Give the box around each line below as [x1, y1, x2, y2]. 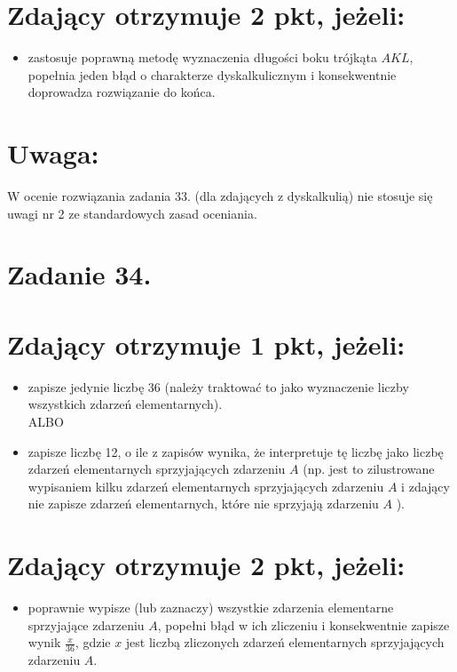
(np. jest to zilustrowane [303, 460, 435, 478]
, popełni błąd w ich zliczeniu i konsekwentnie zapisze [157, 615, 450, 634]
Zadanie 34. [7, 256, 152, 292]
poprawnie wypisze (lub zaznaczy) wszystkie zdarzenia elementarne [28, 598, 394, 616]
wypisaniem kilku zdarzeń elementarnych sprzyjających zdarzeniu [28, 476, 384, 495]
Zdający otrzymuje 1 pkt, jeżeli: [7, 325, 406, 362]
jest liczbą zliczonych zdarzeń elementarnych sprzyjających [125, 633, 445, 652]
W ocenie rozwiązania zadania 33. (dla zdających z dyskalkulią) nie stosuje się [7, 187, 433, 205]
